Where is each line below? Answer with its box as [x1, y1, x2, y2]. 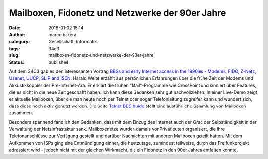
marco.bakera [48, 31, 77, 37]
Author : [9, 31, 26, 37]
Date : [9, 25, 21, 31]
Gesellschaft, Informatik [48, 39, 97, 45]
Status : [9, 59, 25, 65]
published [48, 59, 69, 65]
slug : [9, 53, 20, 58]
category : [9, 39, 30, 45]
